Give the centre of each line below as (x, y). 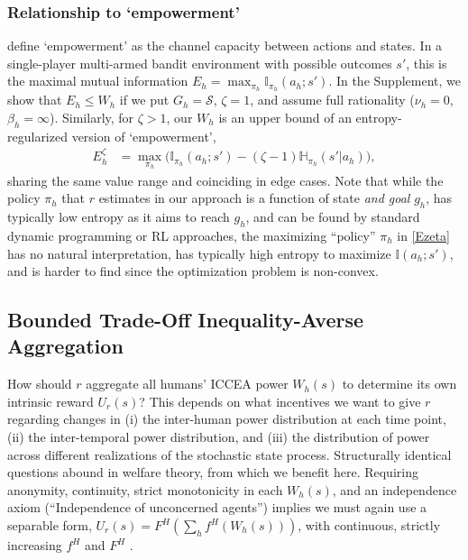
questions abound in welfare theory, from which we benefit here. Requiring (213, 472)
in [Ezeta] (423, 235)
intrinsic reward (50, 401)
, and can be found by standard (333, 217)
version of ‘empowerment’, (144, 136)
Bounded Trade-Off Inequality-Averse (186, 320)
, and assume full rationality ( (332, 100)
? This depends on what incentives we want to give (280, 401)
